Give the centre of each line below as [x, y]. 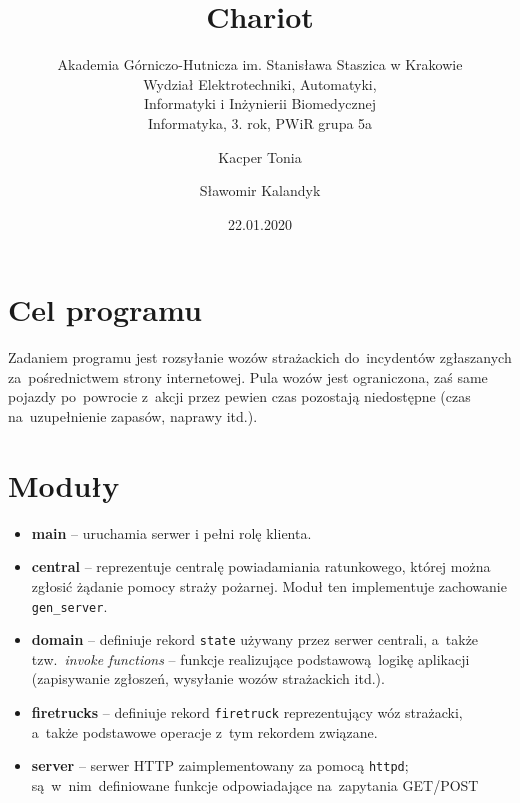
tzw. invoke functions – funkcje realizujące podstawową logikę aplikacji [250, 658]
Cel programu [105, 309]
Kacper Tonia [260, 156]
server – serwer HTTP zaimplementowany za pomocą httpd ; [220, 765]
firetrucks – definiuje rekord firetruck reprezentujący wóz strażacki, [247, 712]
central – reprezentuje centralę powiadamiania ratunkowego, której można [261, 566]
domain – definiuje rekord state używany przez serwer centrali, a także [255, 639]
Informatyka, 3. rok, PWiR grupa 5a [260, 122]
